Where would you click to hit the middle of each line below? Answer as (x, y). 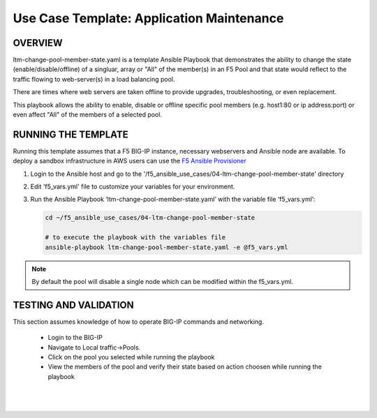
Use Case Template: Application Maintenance (148, 18)
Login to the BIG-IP (75, 338)
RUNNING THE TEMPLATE (71, 134)
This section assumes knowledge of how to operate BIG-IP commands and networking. (139, 322)
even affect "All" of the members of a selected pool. (87, 114)
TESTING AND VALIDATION (73, 305)
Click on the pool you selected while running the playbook (131, 357)
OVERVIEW (38, 43)
